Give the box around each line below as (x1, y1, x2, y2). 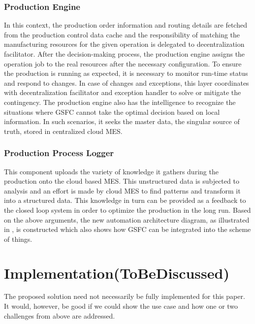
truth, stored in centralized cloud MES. (4, 126, 123, 136)
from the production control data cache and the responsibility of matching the (4, 29, 240, 39)
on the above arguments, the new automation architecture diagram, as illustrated (4, 214, 250, 225)
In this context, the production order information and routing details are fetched (4, 20, 247, 30)
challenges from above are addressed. (4, 310, 115, 321)
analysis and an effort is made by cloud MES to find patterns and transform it (4, 185, 241, 195)
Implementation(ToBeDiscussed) (4, 262, 229, 283)
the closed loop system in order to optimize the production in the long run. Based (4, 204, 251, 215)
